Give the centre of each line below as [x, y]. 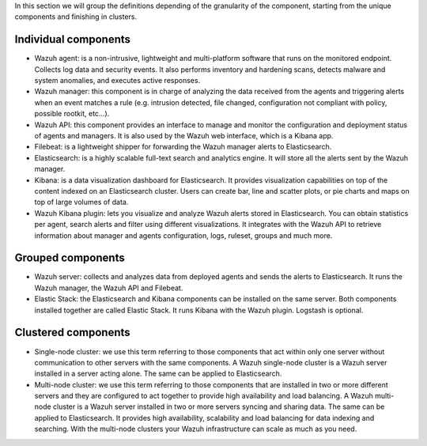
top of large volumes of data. [81, 202]
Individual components [72, 40]
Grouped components [70, 258]
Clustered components [72, 333]
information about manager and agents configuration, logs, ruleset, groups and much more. [183, 235]
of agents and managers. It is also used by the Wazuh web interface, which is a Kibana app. [184, 136]
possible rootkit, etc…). [72, 114]
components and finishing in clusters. [76, 17]
